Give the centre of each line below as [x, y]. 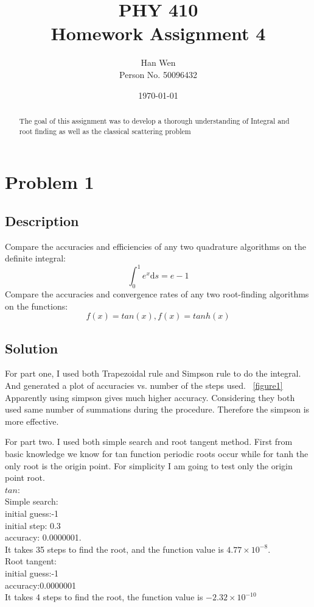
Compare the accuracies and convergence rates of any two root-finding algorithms [157, 294]
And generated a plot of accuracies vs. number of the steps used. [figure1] [144, 385]
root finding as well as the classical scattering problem [105, 131]
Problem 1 [50, 182]
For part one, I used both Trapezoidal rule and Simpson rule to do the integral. [153, 373]
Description [42, 220]
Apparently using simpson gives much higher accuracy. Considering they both [150, 397]
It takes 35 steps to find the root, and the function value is [114, 549]
